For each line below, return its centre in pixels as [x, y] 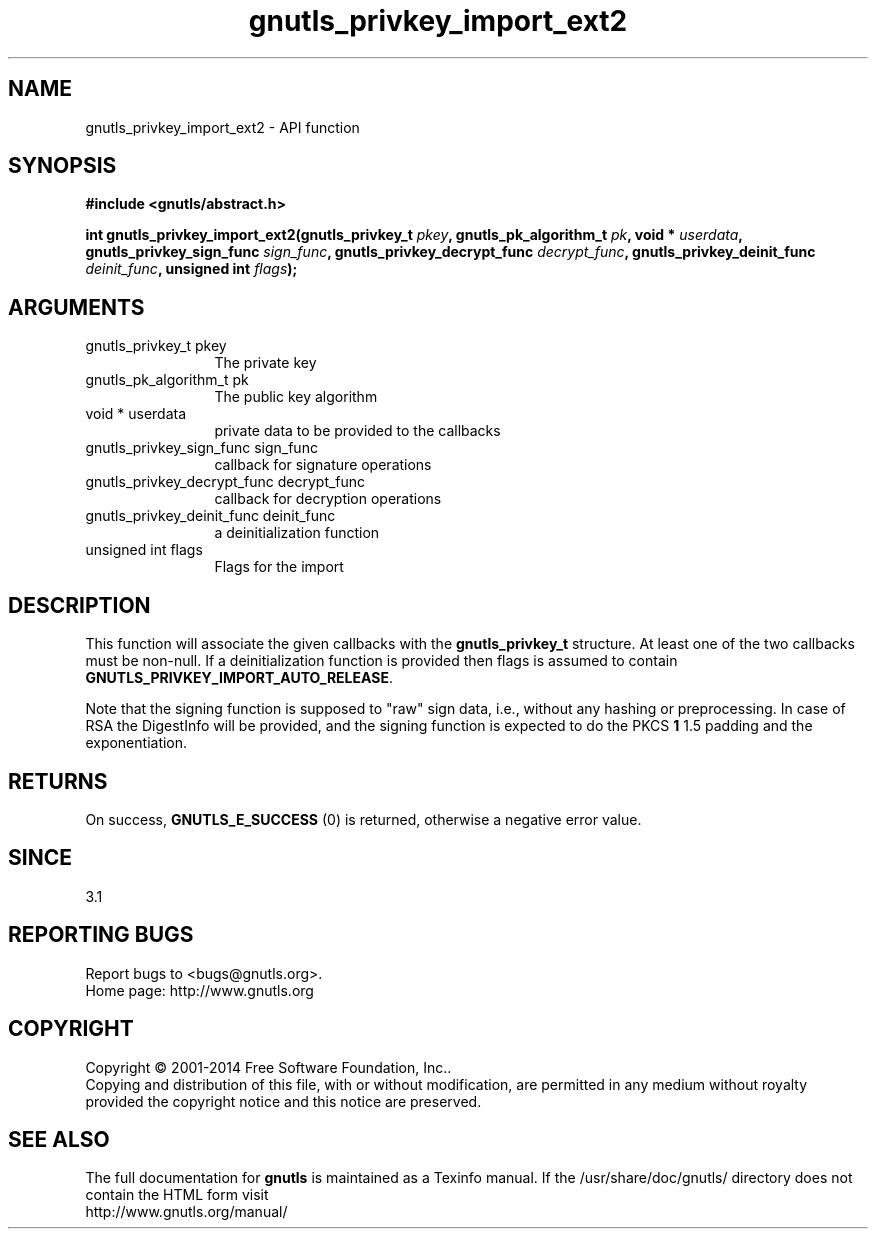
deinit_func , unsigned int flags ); [191, 269]
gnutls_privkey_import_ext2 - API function [222, 127]
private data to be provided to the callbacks [357, 431]
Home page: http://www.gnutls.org [199, 990]
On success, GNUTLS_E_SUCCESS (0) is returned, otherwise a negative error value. [363, 819]
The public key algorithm [296, 397]
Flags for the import [279, 567]
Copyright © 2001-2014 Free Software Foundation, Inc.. [268, 1067]
